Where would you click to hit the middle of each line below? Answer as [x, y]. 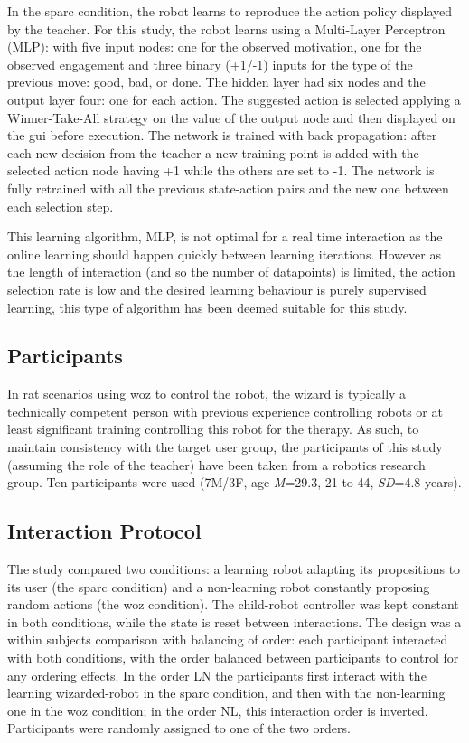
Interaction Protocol [104, 531]
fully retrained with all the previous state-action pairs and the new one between [228, 188]
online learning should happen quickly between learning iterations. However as [224, 254]
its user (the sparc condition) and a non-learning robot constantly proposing [219, 586]
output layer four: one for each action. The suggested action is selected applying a [234, 99]
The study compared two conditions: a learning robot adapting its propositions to [234, 569]
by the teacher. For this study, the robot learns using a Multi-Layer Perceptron [226, 28]
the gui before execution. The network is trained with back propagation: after [222, 135]
